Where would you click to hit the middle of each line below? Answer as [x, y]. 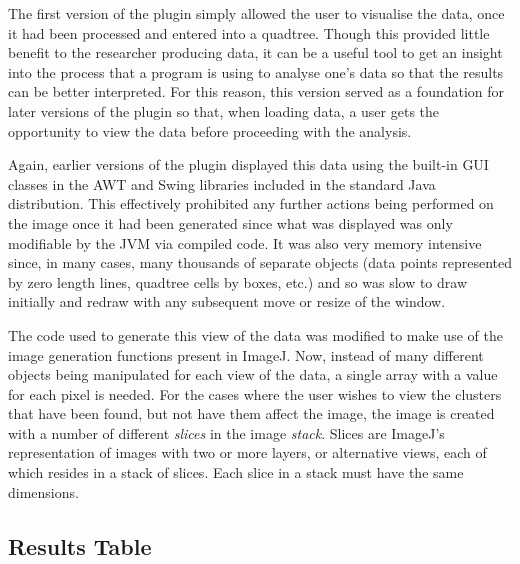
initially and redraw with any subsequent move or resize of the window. [227, 301]
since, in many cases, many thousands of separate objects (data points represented [260, 262]
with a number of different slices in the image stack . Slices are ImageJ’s [226, 432]
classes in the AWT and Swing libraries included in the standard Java [222, 183]
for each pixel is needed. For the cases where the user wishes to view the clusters [255, 393]
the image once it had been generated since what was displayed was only [230, 222]
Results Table [80, 545]
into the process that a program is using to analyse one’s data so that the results [256, 71]
